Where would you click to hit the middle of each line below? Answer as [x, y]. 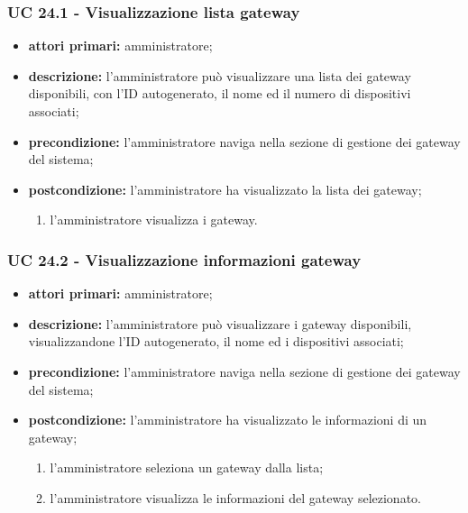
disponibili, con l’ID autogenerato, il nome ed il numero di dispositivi [220, 93]
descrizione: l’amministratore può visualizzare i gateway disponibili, [220, 323]
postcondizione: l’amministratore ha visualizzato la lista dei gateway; [225, 189]
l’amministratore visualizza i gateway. [154, 220]
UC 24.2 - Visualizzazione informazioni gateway [184, 259]
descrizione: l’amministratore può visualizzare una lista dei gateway [220, 75]
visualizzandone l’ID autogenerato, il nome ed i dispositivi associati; [216, 341]
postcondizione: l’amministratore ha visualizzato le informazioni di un [228, 420]
